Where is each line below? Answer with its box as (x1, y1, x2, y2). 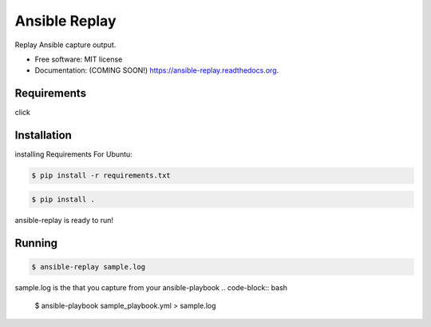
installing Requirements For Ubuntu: (14, 150, 133, 159)
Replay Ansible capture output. (14, 40, 117, 50)
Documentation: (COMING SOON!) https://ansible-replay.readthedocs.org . (34, 66, 279, 75)
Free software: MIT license (34, 54, 123, 64)
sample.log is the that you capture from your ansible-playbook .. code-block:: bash (14, 282, 287, 292)
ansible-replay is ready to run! (14, 215, 114, 225)
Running (14, 236, 58, 249)
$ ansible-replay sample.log (31, 262, 146, 271)
